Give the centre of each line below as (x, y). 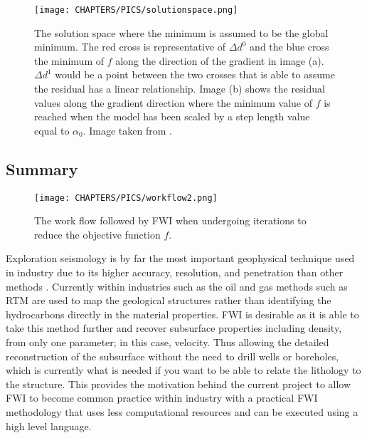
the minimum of (69, 60)
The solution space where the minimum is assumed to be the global (181, 32)
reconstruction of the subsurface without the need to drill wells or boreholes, (172, 356)
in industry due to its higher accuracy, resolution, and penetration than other (175, 272)
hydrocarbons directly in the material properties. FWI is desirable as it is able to (182, 314)
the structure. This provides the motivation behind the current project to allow (179, 384)
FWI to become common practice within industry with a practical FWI (162, 398)
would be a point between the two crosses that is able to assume (195, 74)
